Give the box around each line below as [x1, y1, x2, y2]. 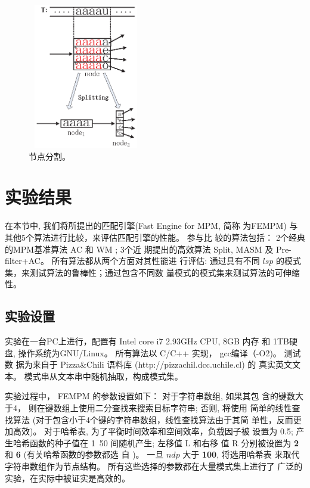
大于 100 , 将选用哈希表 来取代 [182, 448, 300, 461]
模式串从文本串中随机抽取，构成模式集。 [24, 369, 183, 382]
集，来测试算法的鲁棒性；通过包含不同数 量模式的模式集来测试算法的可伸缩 [5, 266, 300, 278]
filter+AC [5, 254, 41, 267]
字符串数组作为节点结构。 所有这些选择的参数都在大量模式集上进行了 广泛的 [5, 460, 303, 473]
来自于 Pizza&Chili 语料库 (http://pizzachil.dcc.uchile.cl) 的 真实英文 [32, 358, 293, 371]
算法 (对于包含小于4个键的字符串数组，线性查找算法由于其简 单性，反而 [13, 413, 293, 425]
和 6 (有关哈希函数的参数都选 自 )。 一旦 [5, 448, 164, 461]
